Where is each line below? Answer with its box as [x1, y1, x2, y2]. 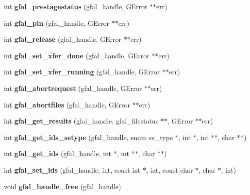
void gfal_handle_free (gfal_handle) [4, 181, 121, 191]
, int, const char [146, 164, 193, 175]
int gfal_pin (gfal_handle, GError [4, 18, 109, 28]
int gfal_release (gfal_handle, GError [4, 34, 122, 44]
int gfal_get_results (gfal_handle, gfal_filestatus [4, 116, 159, 126]
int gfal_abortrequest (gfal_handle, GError [4, 83, 142, 93]
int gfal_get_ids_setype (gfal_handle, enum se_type [4, 132, 173, 142]
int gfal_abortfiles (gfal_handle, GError [4, 99, 130, 109]
